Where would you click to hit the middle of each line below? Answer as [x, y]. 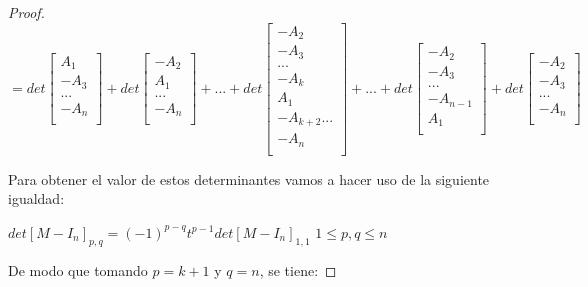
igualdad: [36, 198]
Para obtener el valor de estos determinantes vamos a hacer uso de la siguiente [249, 178]
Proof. [26, 12]
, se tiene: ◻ [298, 269]
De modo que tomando [78, 269]
